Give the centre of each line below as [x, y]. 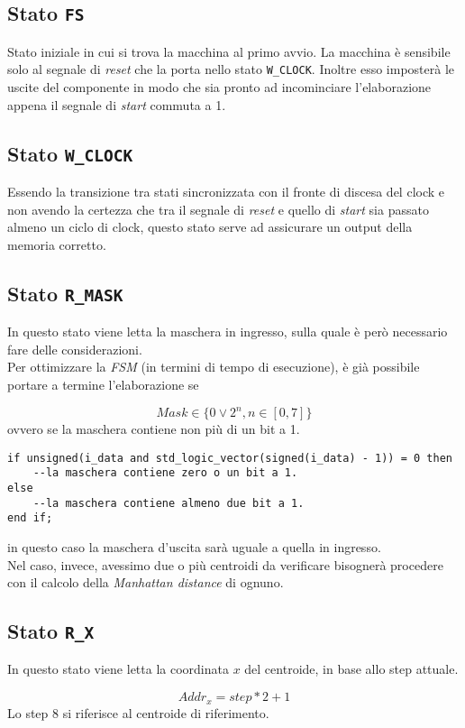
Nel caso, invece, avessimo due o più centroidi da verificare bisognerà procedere [225, 564]
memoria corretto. [57, 244]
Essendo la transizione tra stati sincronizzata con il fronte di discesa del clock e [226, 191]
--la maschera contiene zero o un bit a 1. [165, 473]
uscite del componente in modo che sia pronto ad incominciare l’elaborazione [219, 87]
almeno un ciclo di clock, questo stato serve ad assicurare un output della [210, 227]
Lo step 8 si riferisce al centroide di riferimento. [138, 712]
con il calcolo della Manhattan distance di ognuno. [146, 582]
